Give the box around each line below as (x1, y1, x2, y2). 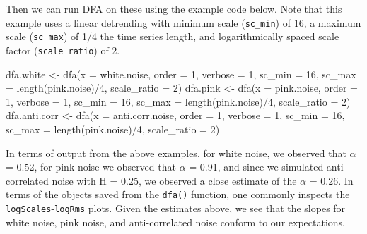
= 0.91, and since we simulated (189, 159, 324, 174)
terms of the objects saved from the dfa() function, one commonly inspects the (6, 187, 350, 202)
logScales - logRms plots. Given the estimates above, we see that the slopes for (6, 200, 346, 215)
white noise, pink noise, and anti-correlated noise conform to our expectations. (6, 214, 345, 229)
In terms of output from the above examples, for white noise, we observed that (6, 145, 346, 160)
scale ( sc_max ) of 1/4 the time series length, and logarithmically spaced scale (6, 29, 339, 44)
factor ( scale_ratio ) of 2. (6, 42, 120, 57)
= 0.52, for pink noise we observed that (6, 159, 176, 174)
